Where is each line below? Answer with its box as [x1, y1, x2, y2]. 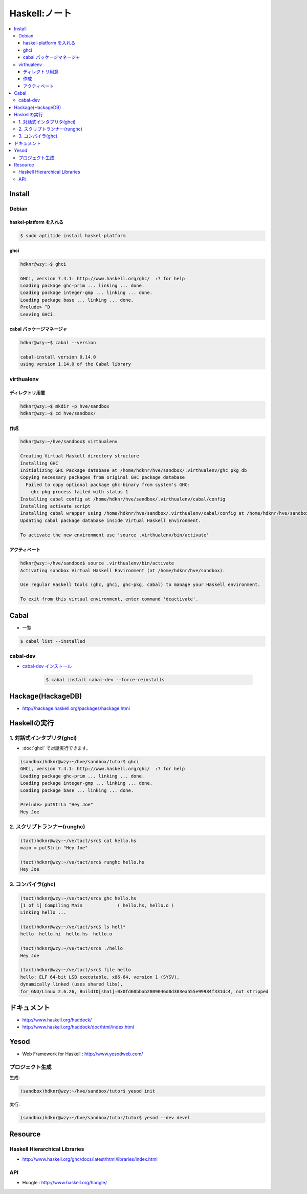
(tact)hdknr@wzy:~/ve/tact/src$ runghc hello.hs [20, 859, 145, 865]
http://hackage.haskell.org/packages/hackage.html [22, 705, 130, 711]
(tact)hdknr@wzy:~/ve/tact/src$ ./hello [20, 946, 123, 951]
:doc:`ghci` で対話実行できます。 [22, 745, 91, 751]
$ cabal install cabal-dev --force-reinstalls [46, 677, 165, 683]
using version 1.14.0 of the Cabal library [20, 361, 131, 367]
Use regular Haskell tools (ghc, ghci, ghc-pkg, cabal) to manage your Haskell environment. [20, 582, 260, 588]
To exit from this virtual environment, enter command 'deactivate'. [20, 596, 199, 602]
